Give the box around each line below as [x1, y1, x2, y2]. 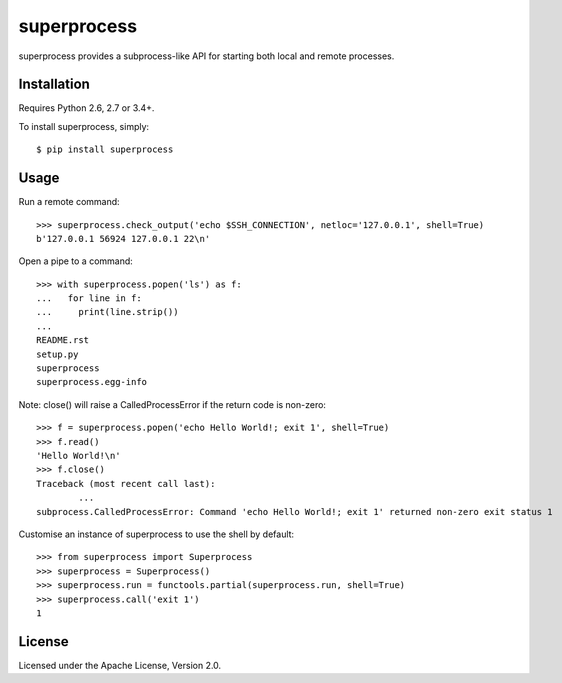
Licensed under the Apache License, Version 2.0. [18, 659, 222, 671]
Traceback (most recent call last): [36, 478, 216, 489]
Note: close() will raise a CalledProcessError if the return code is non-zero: [18, 398, 327, 410]
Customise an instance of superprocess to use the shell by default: [18, 528, 295, 540]
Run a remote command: [18, 196, 120, 208]
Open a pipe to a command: [18, 255, 134, 267]
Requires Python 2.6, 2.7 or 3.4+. [18, 102, 155, 114]
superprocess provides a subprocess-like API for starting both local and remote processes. [18, 50, 395, 62]
